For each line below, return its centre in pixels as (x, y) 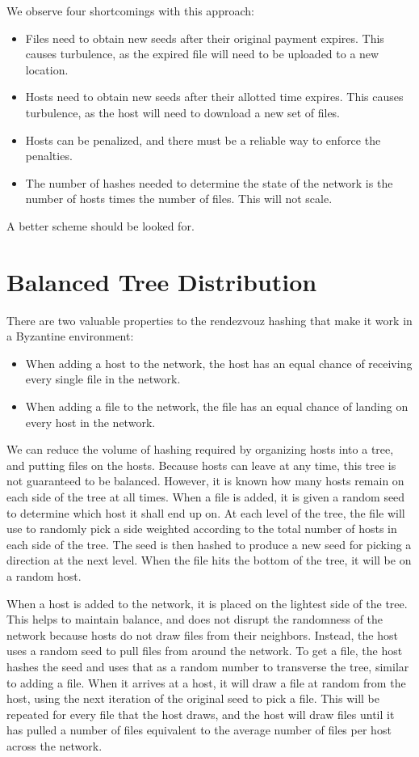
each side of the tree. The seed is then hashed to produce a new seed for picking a (209, 544)
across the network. (54, 745)
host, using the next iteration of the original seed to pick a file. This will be (193, 698)
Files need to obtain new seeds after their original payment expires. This (205, 38)
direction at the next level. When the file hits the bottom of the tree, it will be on (209, 560)
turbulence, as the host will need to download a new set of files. (183, 112)
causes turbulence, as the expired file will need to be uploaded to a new (202, 54)
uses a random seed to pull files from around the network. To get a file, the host (205, 651)
